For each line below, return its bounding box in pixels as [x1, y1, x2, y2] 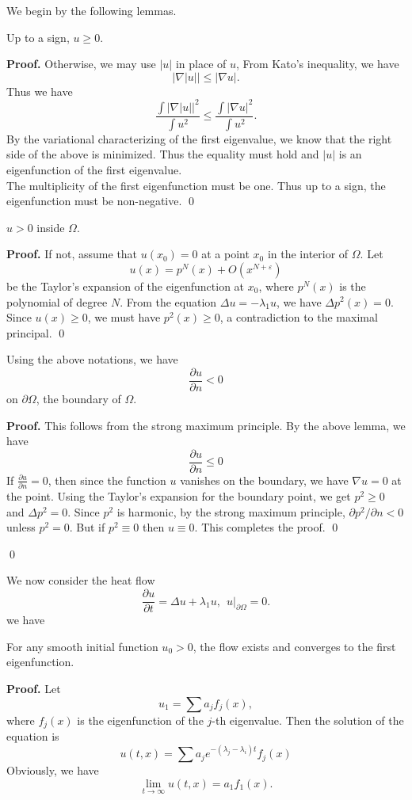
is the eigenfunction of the [77, 711, 204, 728]
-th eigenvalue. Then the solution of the [212, 711, 404, 728]
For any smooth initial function [6, 638, 158, 654]
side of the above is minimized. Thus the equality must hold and [6, 146, 319, 162]
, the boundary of [36, 390, 121, 406]
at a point [201, 246, 250, 262]
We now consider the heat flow [6, 572, 155, 589]
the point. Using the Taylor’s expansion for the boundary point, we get [6, 488, 351, 505]
